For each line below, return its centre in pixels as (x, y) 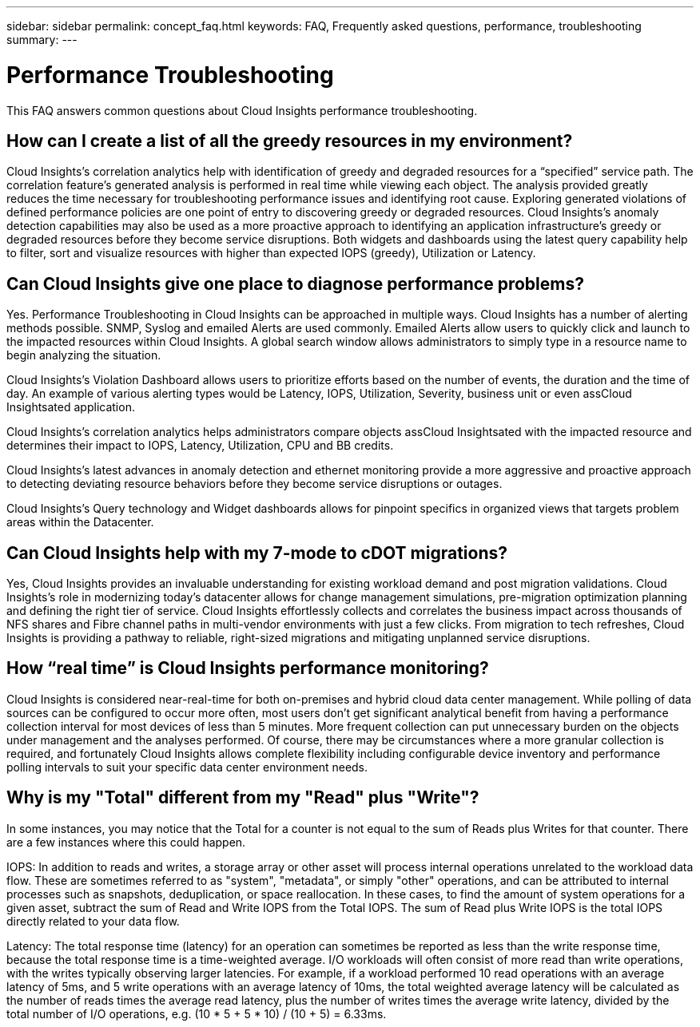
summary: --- (42, 40)
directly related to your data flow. (93, 921)
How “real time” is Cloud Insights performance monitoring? (248, 668)
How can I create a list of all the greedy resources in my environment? (290, 141)
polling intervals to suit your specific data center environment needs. (187, 767)
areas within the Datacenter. (80, 522)
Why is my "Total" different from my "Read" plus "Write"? (243, 798)
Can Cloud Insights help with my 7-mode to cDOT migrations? (257, 553)
